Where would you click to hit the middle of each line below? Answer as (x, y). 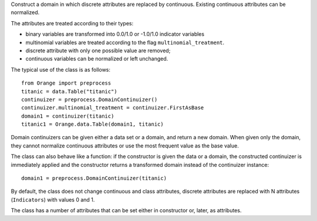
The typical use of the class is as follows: (61, 69)
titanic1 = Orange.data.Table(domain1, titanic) (92, 124)
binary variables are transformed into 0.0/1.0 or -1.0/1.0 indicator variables (115, 34)
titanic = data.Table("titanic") (69, 91)
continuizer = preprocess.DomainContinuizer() (90, 99)
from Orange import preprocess (66, 83)
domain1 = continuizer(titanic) (68, 116)
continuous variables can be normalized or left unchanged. (97, 59)
